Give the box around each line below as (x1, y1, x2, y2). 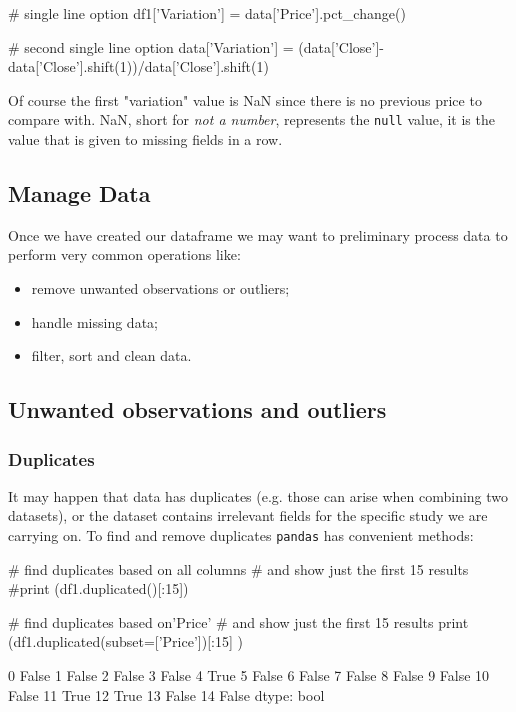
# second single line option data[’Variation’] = (8, 36, 294, 57)
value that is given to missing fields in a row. (8, 129, 283, 150)
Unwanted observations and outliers (8, 394, 387, 425)
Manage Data (8, 178, 151, 209)
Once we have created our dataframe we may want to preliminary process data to (8, 224, 508, 245)
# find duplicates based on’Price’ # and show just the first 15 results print (8, 611, 469, 632)
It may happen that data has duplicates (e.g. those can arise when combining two (8, 485, 509, 506)
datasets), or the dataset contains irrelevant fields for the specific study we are (8, 505, 488, 526)
